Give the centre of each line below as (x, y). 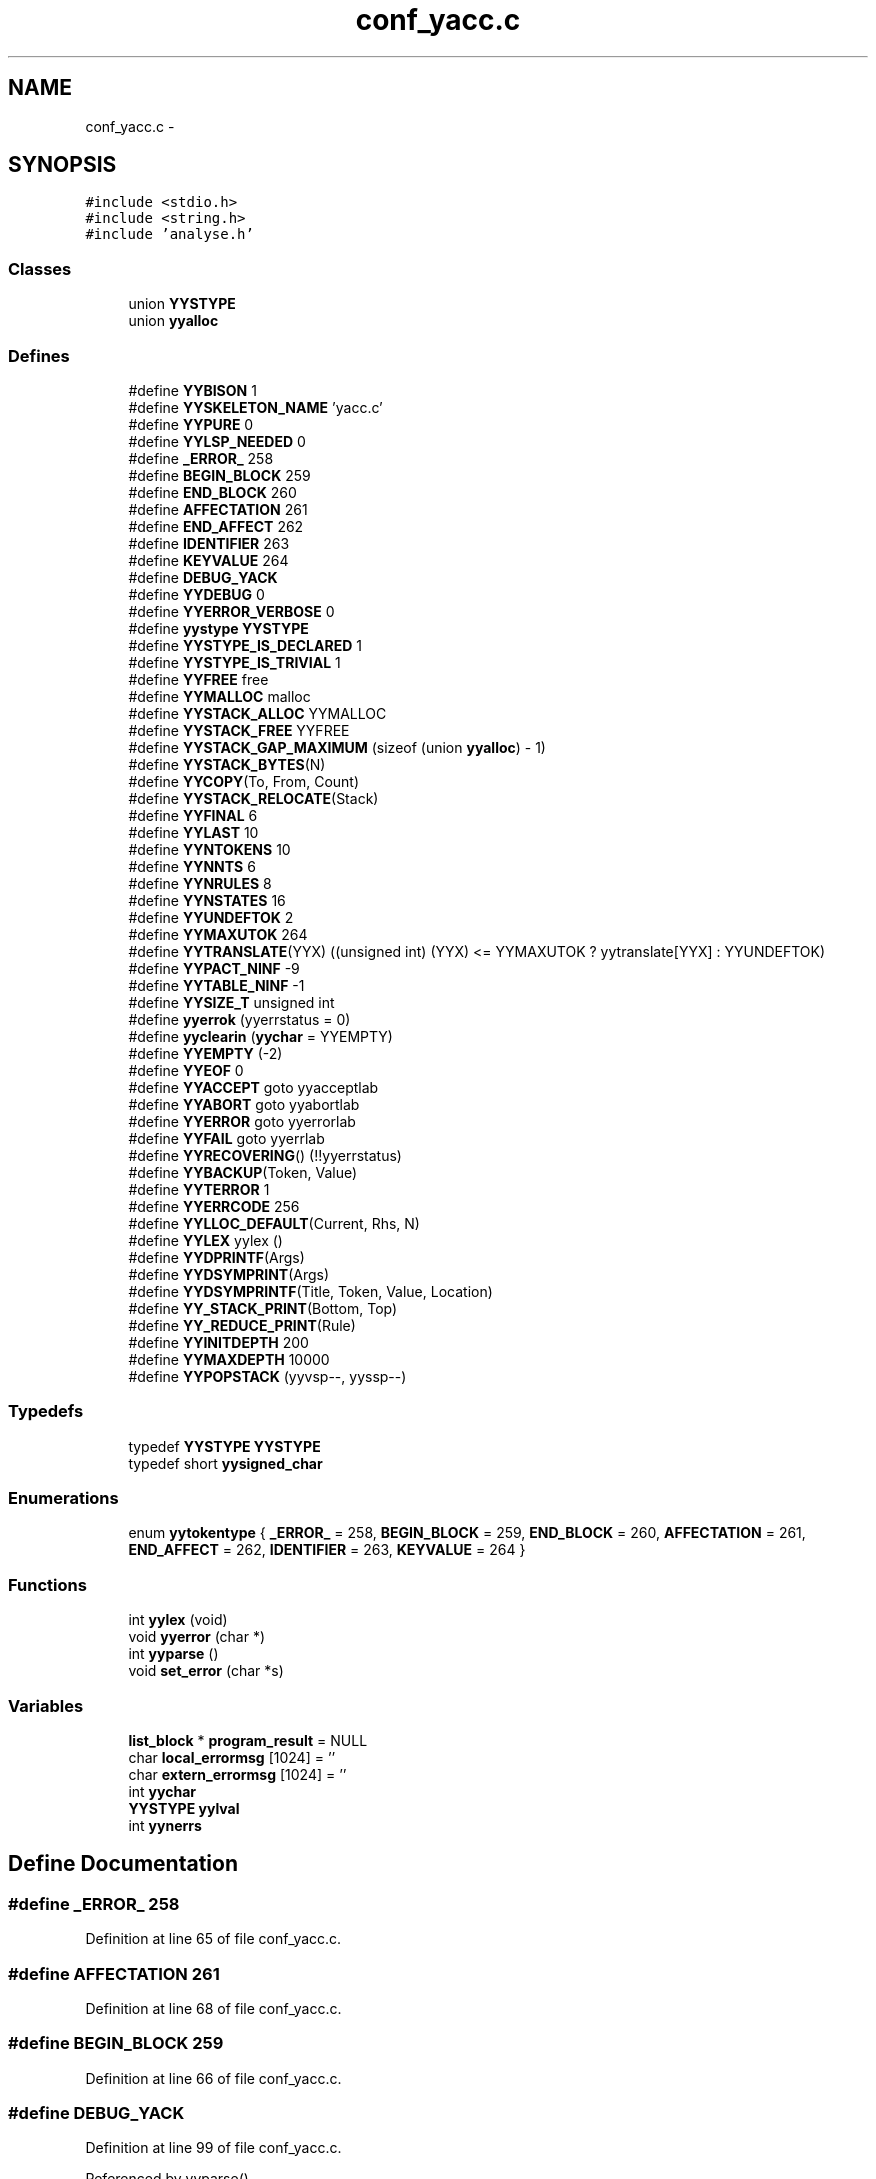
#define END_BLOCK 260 (212, 492)
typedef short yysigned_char (225, 1463)
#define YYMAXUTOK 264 (218, 934)
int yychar (162, 1791)
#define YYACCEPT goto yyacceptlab (253, 1087)
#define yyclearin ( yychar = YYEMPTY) (260, 1036)
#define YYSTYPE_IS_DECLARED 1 (245, 645)
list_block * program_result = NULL (248, 1740)
